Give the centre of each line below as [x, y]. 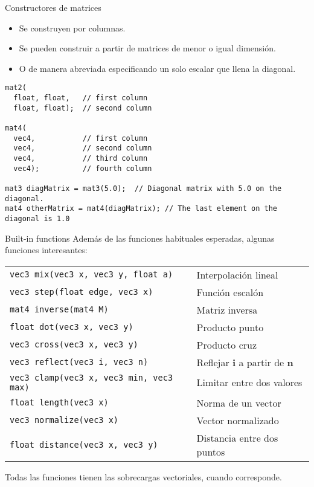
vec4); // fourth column [83, 168]
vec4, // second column [83, 148]
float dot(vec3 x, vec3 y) [72, 327]
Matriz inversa [227, 309]
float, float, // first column [81, 98]
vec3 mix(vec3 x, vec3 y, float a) [91, 275]
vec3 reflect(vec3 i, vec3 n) [79, 362]
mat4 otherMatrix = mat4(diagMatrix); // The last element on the [141, 209]
